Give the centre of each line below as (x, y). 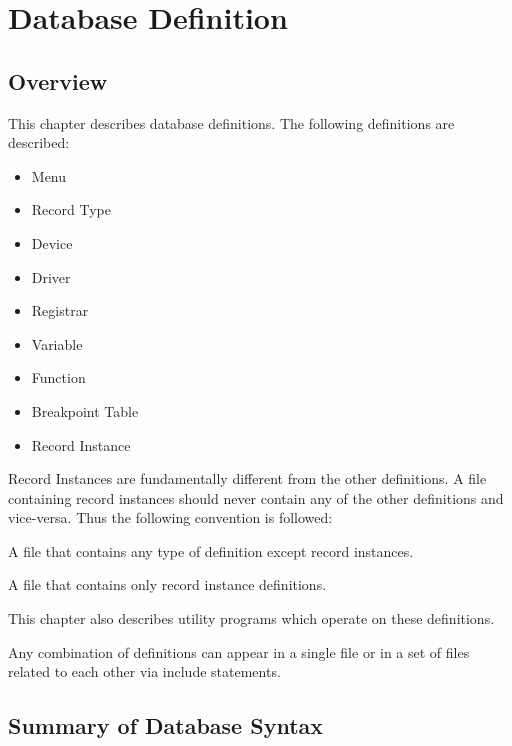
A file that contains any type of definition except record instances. (211, 550)
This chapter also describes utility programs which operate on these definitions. (251, 618)
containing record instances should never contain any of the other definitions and (256, 497)
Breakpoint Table (85, 410)
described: (39, 142)
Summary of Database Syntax (166, 725)
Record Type (71, 209)
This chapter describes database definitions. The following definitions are (231, 122)
